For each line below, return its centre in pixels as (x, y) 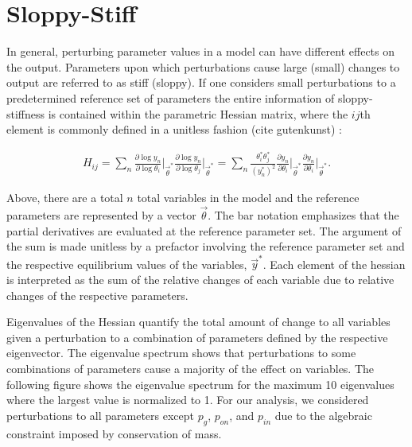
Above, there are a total (65, 198)
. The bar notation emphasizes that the (303, 214)
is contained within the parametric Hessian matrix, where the (198, 113)
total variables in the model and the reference (248, 198)
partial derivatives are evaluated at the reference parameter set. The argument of (204, 230)
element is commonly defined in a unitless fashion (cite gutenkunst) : (174, 129)
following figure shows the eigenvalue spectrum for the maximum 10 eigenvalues (200, 384)
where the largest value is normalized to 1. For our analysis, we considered (188, 400)
